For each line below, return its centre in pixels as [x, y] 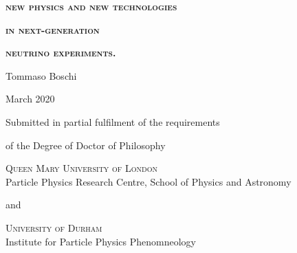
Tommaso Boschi [41, 75]
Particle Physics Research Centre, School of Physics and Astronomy [148, 181]
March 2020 [30, 99]
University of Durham [54, 227]
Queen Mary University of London [81, 168]
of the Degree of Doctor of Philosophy [86, 145]
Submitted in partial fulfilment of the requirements [113, 121]
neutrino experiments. [61, 53]
